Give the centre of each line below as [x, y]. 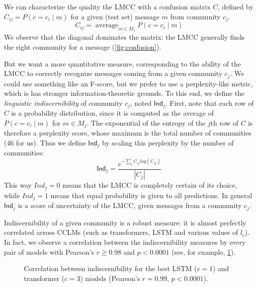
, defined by [236, 6]
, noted [141, 103]
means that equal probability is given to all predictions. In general [151, 195]
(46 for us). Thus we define [45, 143]
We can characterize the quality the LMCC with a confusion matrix [107, 6]
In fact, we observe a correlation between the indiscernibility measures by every [125, 242]
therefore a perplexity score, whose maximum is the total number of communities [128, 133]
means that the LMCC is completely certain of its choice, [150, 185]
